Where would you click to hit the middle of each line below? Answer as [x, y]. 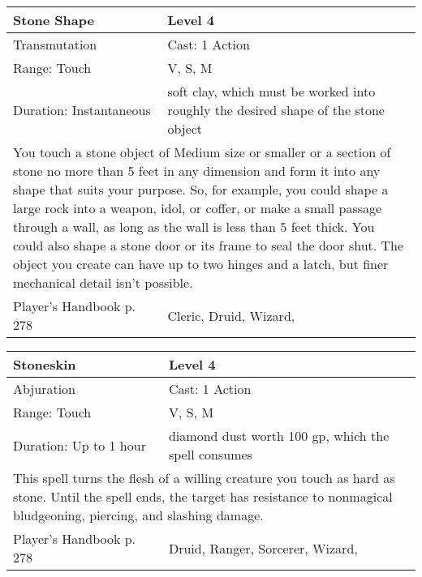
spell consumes [210, 454]
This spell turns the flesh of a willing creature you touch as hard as [204, 478]
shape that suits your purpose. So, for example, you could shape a [201, 189]
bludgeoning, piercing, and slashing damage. [138, 515]
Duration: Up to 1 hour [80, 445]
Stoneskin [45, 364]
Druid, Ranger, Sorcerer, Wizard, [263, 548]
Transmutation [55, 44]
